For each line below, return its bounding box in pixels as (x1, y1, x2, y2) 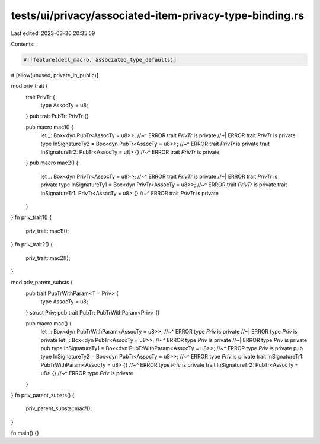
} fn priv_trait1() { (11, 214, 52, 221)
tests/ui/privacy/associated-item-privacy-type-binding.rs (11, 9, 305, 22)
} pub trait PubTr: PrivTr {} (25, 113, 89, 120)
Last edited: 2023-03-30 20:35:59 (11, 30, 95, 37)
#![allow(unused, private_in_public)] (11, 71, 99, 78)
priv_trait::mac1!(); (25, 227, 69, 234)
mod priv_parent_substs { (11, 279, 73, 286)
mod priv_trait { (11, 83, 49, 90)
